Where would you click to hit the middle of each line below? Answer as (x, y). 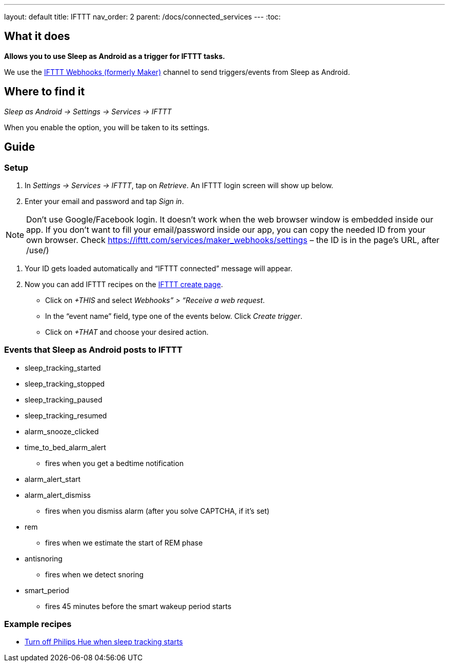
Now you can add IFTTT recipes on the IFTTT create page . (124, 284)
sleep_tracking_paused (64, 399)
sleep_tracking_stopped (65, 384)
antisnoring (44, 558)
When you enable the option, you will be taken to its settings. (107, 127)
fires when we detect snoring (95, 574)
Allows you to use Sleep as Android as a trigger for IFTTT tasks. (115, 56)
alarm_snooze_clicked (62, 431)
